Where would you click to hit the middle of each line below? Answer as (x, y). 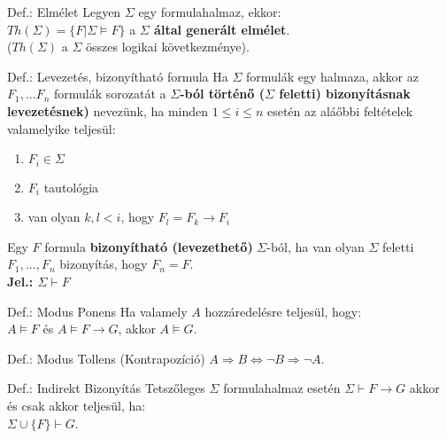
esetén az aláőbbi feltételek (340, 110)
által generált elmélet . (222, 29)
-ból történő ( (222, 94)
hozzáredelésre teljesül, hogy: (283, 311)
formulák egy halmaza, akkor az (332, 76)
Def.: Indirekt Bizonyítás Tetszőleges (106, 388)
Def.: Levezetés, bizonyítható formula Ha (118, 76)
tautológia (71, 187)
